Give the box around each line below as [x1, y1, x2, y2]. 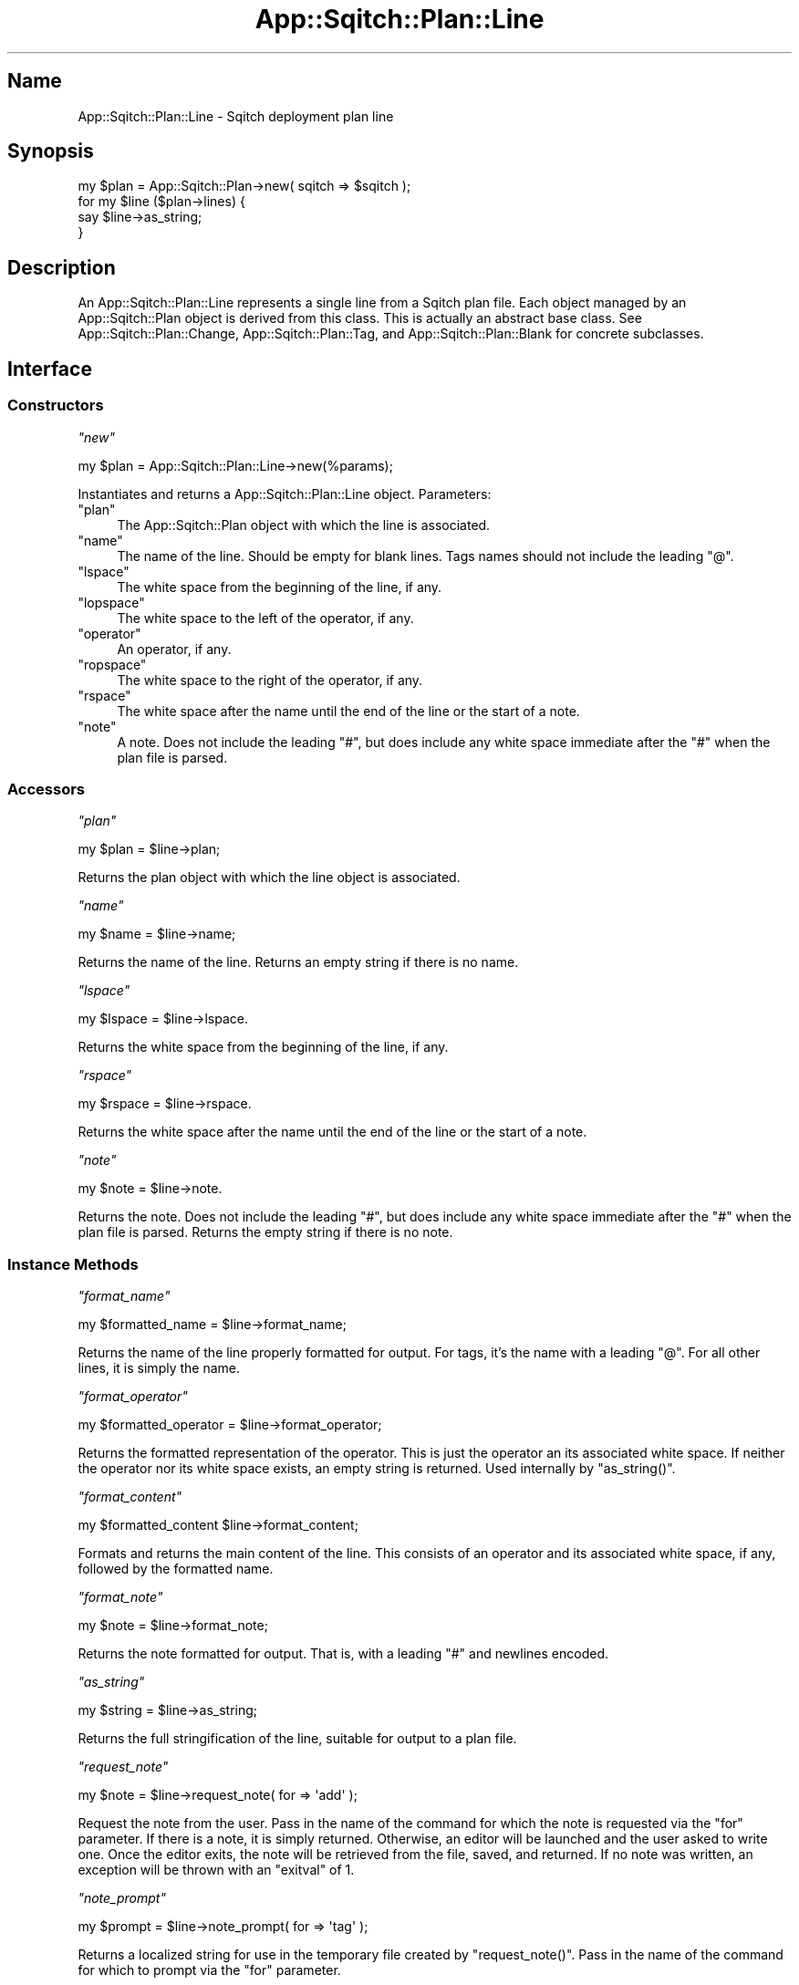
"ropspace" [78, 656, 147, 672]
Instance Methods [7, 1254, 139, 1273]
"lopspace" [78, 594, 145, 610]
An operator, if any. [117, 640, 232, 657]
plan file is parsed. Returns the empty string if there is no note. [78, 1224, 453, 1241]
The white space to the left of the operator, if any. [117, 609, 414, 626]
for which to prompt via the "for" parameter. [78, 1962, 341, 1978]
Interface [7, 357, 92, 380]
